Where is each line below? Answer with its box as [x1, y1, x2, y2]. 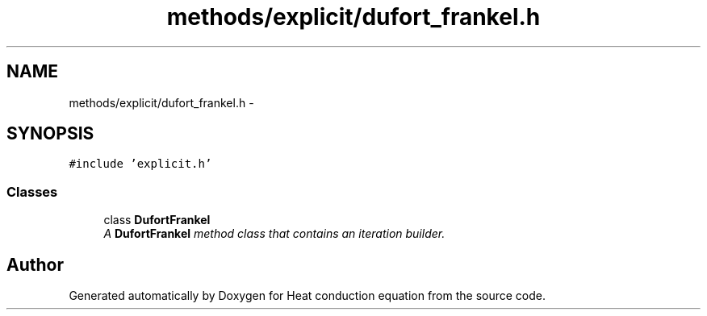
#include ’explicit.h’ [69, 157, 212, 171]
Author [6, 254, 64, 275]
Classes [6, 183, 58, 200]
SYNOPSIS [6, 123, 94, 144]
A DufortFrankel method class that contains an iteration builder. [103, 227, 446, 241]
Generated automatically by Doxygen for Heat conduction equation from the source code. [69, 289, 546, 303]
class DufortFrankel [103, 213, 211, 227]
